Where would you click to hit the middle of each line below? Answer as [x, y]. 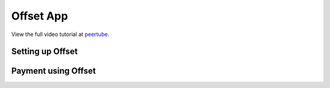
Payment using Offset [53, 71]
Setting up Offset [45, 52]
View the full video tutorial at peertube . [60, 34]
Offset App [40, 16]
